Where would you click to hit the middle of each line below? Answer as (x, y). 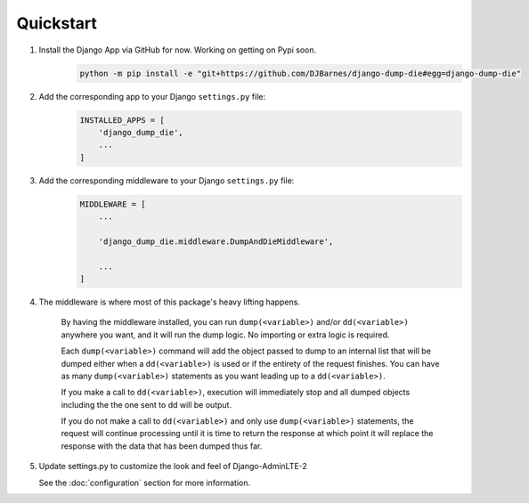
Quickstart (57, 23)
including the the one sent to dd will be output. (146, 404)
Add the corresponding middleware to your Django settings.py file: (167, 180)
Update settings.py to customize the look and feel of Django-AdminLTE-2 (173, 466)
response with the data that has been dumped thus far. (162, 446)
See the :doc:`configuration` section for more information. (145, 483)
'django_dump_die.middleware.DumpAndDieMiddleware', (216, 241)
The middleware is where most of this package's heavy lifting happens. (169, 302)
